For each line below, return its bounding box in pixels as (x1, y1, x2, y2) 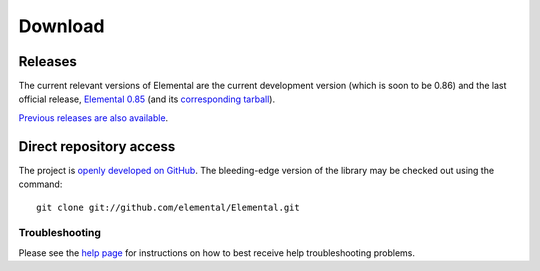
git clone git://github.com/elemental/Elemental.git (36, 201, 300, 213)
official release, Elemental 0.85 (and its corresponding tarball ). (18, 93, 275, 105)
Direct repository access (18, 138, 176, 155)
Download (18, 15, 105, 37)
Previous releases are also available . (18, 111, 169, 124)
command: (18, 178, 63, 190)
